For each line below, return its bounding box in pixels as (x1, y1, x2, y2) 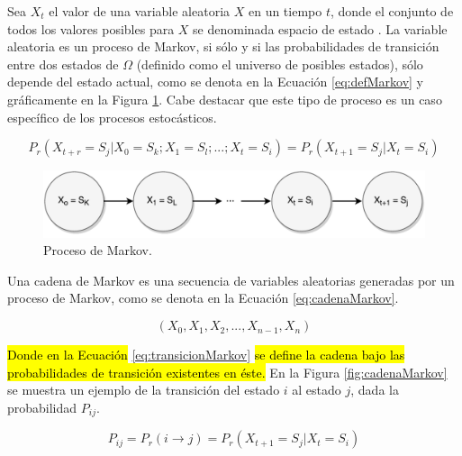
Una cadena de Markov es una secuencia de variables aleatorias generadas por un (7, 270, 455, 289)
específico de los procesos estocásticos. (7, 107, 217, 126)
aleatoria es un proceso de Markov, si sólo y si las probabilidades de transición (7, 37, 439, 56)
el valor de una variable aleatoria (49, 2, 231, 20)
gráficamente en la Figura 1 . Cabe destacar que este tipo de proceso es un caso (7, 89, 442, 108)
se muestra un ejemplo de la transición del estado (7, 380, 280, 399)
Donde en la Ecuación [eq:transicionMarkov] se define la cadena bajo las (7, 345, 405, 364)
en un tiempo (248, 2, 322, 20)
